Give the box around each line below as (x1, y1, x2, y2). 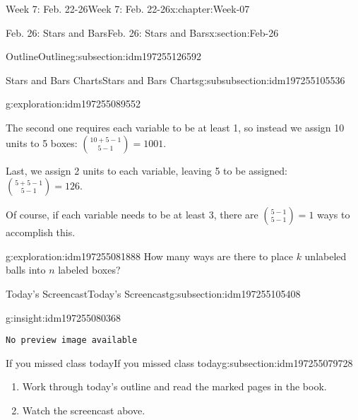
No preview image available (6, 335, 138, 346)
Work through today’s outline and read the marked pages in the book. (22, 379, 327, 394)
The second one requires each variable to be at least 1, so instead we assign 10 (6, 119, 345, 134)
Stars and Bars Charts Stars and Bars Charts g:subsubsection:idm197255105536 (6, 72, 345, 87)
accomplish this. (6, 225, 76, 240)
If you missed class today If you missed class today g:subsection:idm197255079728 (6, 355, 353, 370)
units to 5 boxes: (6, 135, 78, 150)
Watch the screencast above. (22, 402, 145, 417)
